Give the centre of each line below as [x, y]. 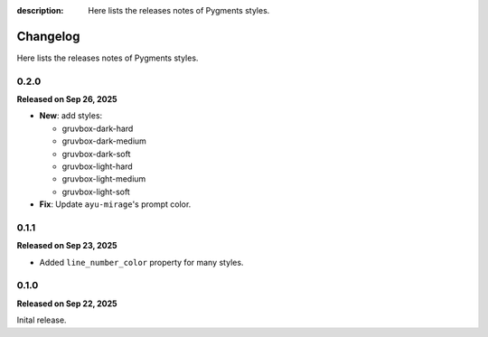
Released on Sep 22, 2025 [67, 304]
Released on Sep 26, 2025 [67, 99]
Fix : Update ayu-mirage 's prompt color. [115, 204]
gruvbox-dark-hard [98, 128]
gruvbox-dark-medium [104, 141]
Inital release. [42, 320]
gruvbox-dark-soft [96, 154]
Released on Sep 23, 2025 [67, 246]
